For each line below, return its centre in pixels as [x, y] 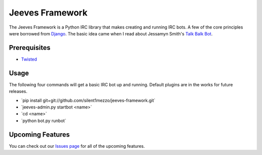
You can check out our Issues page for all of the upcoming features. [77, 146]
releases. [18, 92]
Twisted [29, 59]
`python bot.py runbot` [44, 121]
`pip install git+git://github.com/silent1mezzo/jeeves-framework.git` [88, 100]
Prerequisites [30, 48]
